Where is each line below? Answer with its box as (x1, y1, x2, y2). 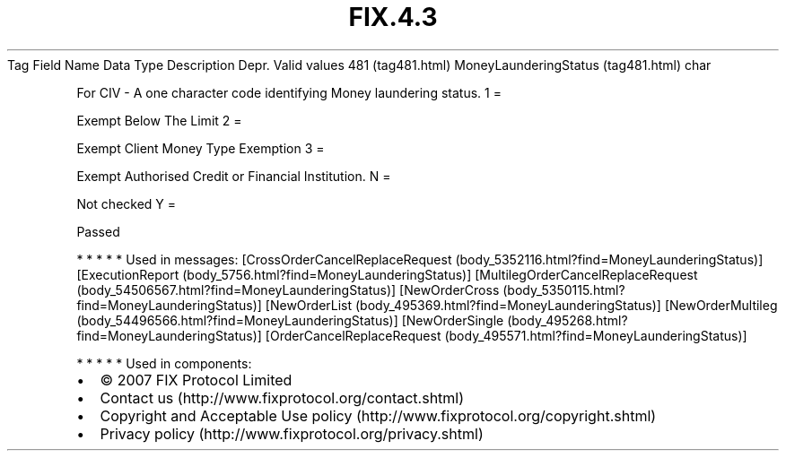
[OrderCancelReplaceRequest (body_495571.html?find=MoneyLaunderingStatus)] (265, 327, 747, 343)
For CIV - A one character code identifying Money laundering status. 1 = (76, 84, 502, 100)
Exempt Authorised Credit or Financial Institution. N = (76, 168, 391, 184)
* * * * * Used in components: (76, 355, 252, 371)
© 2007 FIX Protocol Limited (100, 370, 293, 389)
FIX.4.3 (348, 2, 438, 32)
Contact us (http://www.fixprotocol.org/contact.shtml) (100, 388, 465, 407)
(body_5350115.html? (502, 281, 625, 298)
